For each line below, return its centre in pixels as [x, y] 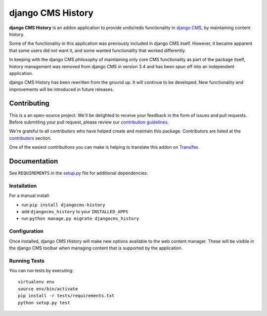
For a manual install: [30, 196]
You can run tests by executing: [41, 271]
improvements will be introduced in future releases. [61, 89]
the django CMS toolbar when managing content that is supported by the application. [96, 248]
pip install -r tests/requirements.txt [66, 296]
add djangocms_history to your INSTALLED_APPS [75, 211]
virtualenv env [36, 282]
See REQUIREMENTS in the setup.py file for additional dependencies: [79, 173]
